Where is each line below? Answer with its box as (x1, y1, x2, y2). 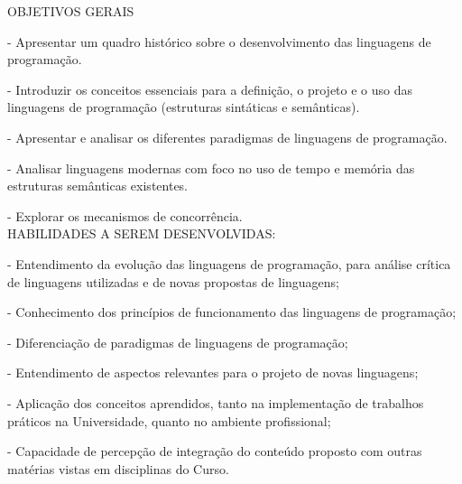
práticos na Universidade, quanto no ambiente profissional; (7, 411, 331, 430)
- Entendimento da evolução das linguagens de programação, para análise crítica (7, 254, 451, 273)
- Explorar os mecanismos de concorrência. (7, 206, 243, 225)
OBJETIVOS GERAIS (7, 2, 134, 20)
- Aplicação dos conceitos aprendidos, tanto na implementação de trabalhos (7, 393, 424, 412)
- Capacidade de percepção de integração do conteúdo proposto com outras (7, 442, 422, 461)
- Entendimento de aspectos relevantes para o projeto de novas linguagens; (7, 363, 419, 382)
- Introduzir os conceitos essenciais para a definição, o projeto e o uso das (7, 79, 413, 98)
